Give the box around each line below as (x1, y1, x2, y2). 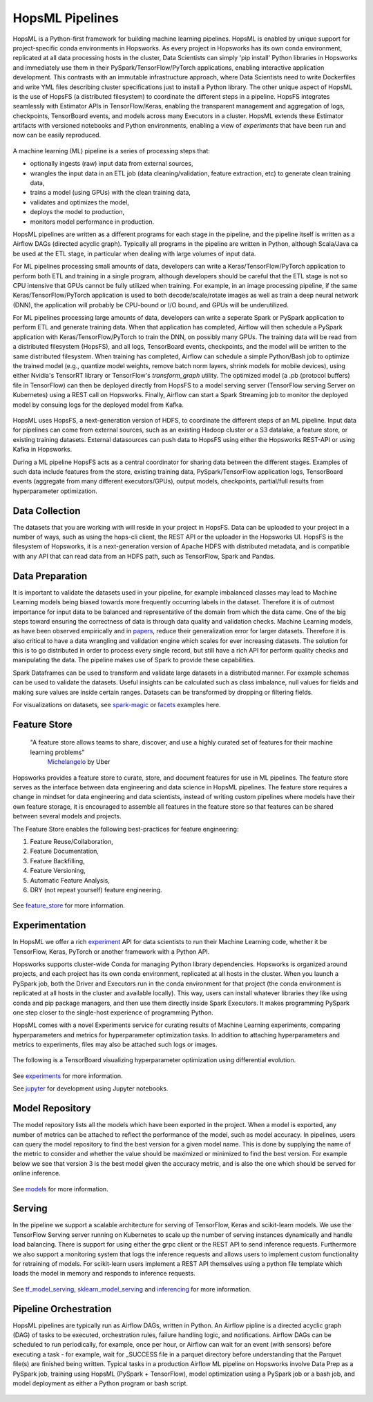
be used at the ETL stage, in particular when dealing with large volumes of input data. (12, 249, 256, 258)
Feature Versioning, (30, 867, 86, 875)
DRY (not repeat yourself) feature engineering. (30, 885, 162, 894)
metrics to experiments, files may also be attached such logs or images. (12, 1040, 218, 1049)
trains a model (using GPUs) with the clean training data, (30, 189, 191, 197)
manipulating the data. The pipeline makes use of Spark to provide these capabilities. (12, 656, 256, 664)
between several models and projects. (12, 812, 122, 820)
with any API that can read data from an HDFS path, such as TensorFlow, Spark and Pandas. (12, 552, 276, 560)
